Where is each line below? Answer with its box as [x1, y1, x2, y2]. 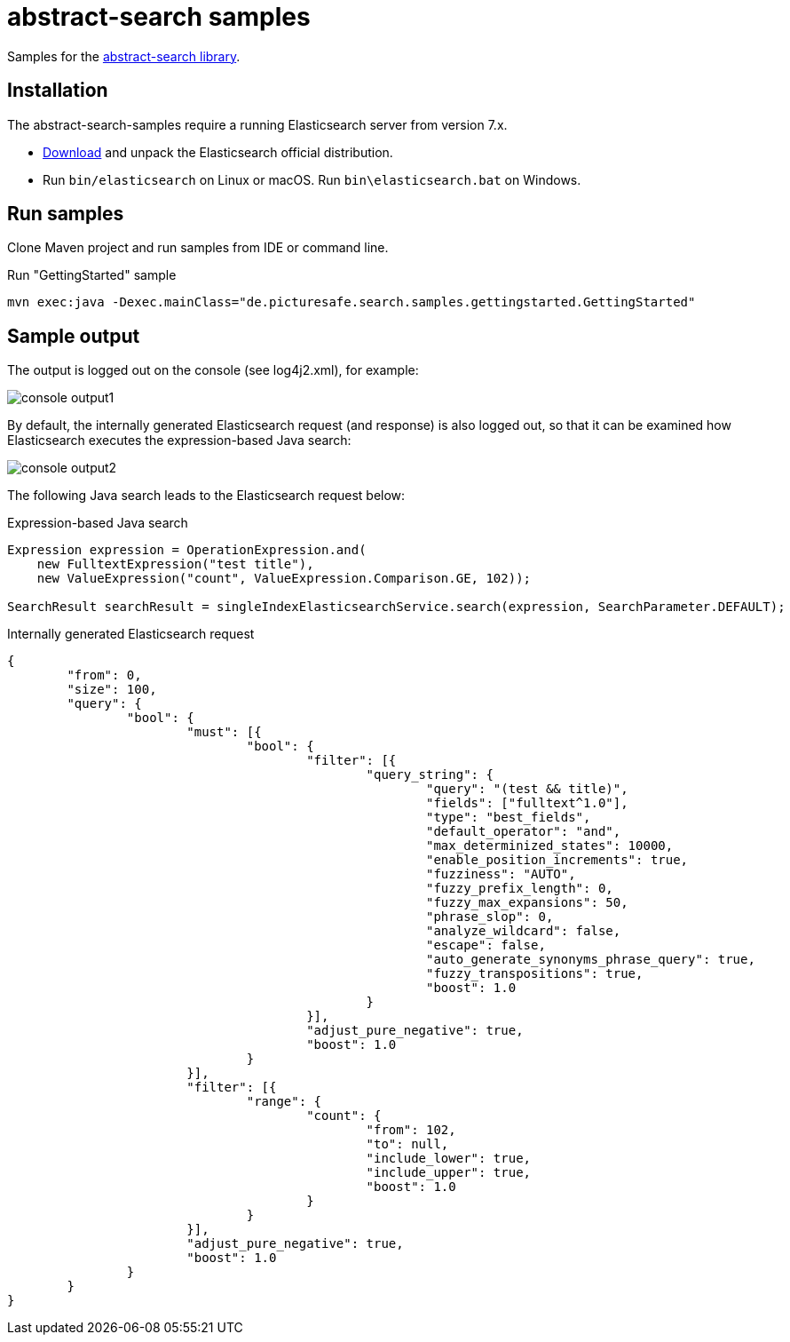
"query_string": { [366, 767, 494, 782]
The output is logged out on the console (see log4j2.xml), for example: [7, 362, 419, 378]
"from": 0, [67, 668, 142, 683]
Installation [7, 79, 108, 102]
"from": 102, [366, 1123, 456, 1138]
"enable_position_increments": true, [426, 853, 689, 868]
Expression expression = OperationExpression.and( [7, 543, 367, 558]
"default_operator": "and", [426, 824, 621, 839]
